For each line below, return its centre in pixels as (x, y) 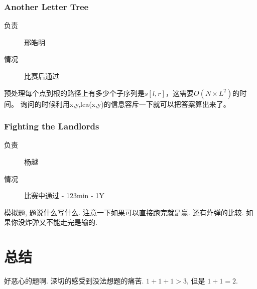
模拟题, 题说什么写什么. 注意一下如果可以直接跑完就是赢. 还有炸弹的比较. (124, 212)
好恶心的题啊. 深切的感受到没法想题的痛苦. (74, 281)
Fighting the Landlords (52, 126)
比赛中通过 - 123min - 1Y (64, 195)
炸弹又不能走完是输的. (61, 222)
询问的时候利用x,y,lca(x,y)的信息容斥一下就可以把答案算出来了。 (125, 104)
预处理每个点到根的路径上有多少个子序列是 (74, 93)
